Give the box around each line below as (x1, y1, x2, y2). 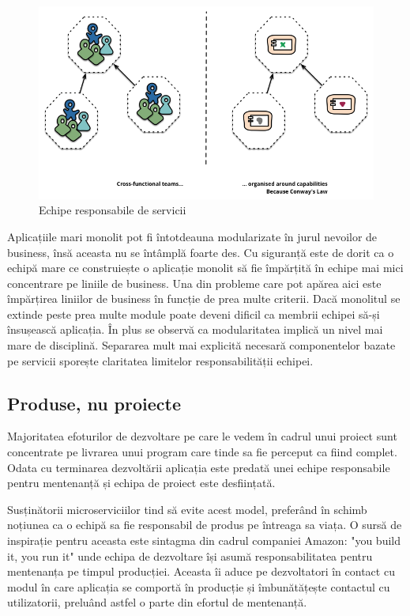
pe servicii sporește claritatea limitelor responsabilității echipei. (7, 352, 314, 368)
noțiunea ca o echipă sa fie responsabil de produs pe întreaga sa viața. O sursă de (7, 516, 402, 533)
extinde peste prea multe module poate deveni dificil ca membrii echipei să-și (7, 305, 380, 322)
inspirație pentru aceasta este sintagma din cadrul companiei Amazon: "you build (7, 532, 401, 549)
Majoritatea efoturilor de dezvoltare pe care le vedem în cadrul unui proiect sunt (7, 428, 397, 444)
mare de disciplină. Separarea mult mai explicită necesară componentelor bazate (7, 337, 396, 353)
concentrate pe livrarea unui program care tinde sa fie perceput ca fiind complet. (7, 444, 397, 460)
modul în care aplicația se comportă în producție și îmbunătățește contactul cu (7, 578, 390, 595)
